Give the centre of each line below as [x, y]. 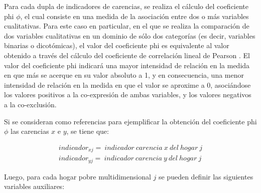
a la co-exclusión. [30, 104]
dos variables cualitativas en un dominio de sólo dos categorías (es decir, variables [130, 35]
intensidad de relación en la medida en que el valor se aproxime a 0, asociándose [127, 84]
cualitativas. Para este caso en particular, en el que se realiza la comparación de [127, 26]
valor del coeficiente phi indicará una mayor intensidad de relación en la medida [127, 65]
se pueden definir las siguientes [206, 176]
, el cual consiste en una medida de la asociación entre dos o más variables [135, 16]
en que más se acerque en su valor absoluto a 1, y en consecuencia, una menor [124, 75]
